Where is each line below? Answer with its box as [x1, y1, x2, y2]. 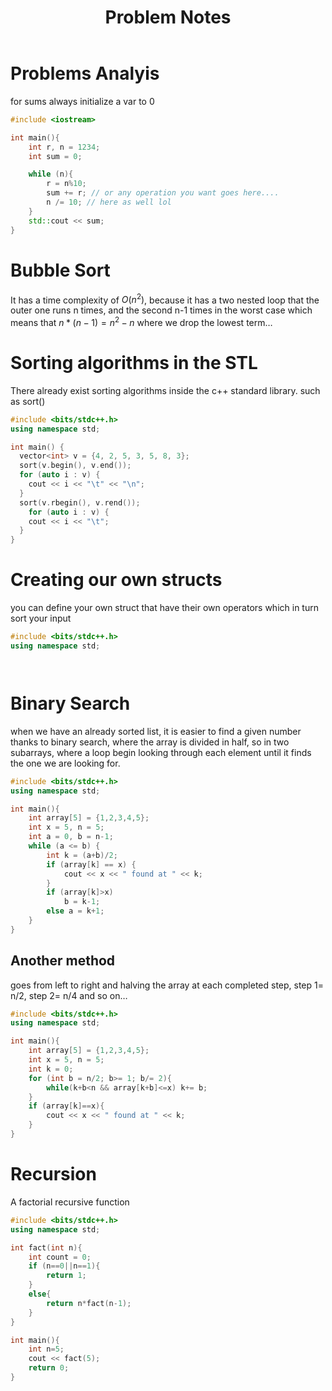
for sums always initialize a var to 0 [10, 95, 155, 107]
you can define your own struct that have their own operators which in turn [10, 602, 319, 614]
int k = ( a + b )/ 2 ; [46, 850, 118, 860]
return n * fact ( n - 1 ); [46, 1298, 132, 1308]
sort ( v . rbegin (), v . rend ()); [19, 497, 141, 508]
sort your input [10, 612, 72, 625]
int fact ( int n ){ [10, 1242, 83, 1253]
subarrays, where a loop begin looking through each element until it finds [10, 746, 312, 758]
